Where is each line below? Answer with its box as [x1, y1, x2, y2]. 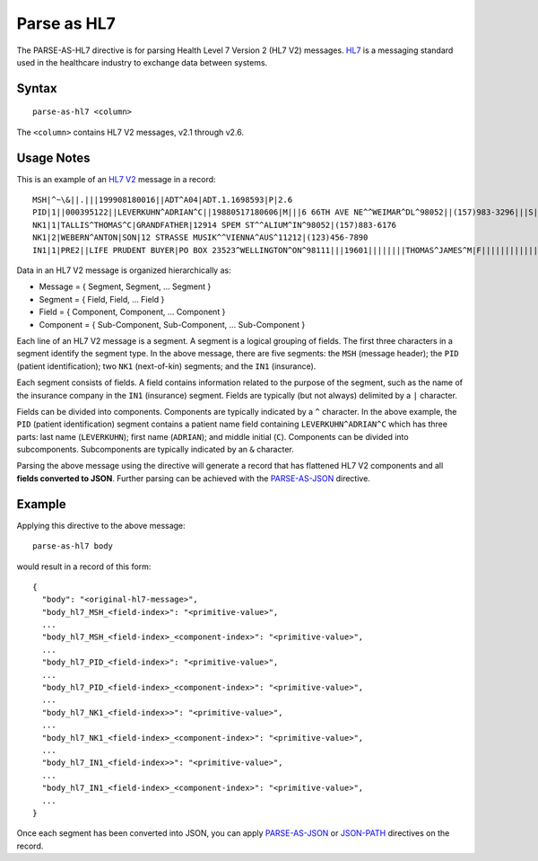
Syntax [16, 81, 57, 96]
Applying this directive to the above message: [16, 520, 186, 531]
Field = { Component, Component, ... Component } [39, 306, 226, 318]
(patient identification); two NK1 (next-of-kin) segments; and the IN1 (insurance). [16, 360, 317, 372]
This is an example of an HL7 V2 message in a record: [16, 173, 216, 184]
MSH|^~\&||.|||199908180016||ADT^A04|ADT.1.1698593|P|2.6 [32, 195, 293, 206]
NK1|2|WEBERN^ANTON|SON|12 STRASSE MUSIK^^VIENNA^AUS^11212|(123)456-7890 [32, 233, 369, 242]
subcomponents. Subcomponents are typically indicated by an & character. [16, 444, 295, 455]
